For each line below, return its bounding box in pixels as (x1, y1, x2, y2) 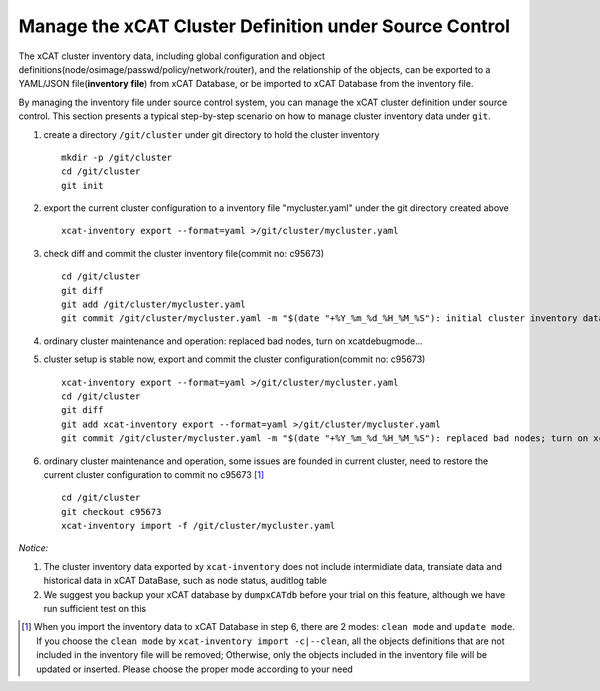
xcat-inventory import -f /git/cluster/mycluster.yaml (61, 520, 336, 532)
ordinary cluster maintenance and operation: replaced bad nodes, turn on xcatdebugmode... (43, 335, 424, 347)
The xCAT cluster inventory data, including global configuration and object (18, 50, 325, 62)
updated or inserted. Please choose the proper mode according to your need (36, 663, 354, 675)
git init (61, 180, 104, 191)
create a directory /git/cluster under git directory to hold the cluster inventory (43, 128, 380, 140)
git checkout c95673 (61, 506, 162, 517)
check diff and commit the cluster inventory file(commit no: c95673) (43, 247, 325, 259)
